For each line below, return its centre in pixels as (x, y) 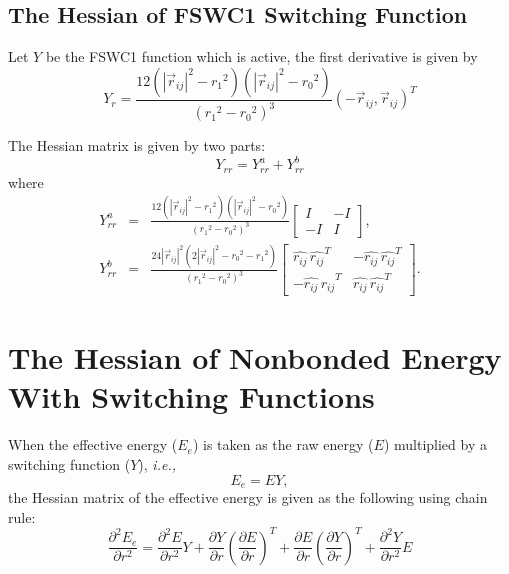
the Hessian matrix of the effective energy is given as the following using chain (248, 497)
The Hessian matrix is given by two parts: (137, 145)
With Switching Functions (191, 396)
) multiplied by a (435, 444)
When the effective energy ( (93, 444)
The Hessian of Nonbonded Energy (255, 357)
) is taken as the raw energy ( (283, 444)
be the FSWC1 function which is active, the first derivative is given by (261, 56)
